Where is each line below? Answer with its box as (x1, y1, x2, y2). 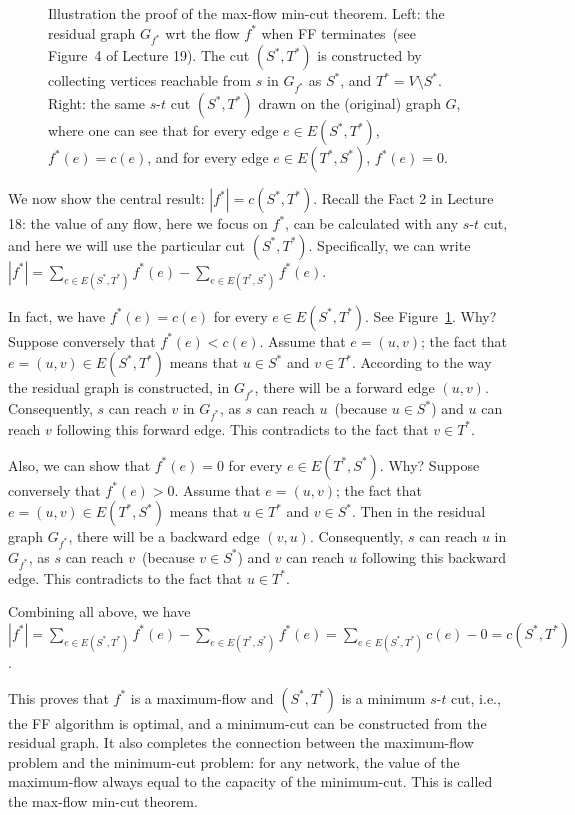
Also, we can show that (8, 454, 151, 475)
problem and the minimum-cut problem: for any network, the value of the (8, 751, 460, 772)
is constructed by (317, 45, 422, 66)
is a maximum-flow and (130, 687, 274, 708)
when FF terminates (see (261, 22, 417, 43)
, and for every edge (147, 147, 269, 168)
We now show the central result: (8, 188, 205, 209)
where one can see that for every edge (48, 120, 279, 141)
